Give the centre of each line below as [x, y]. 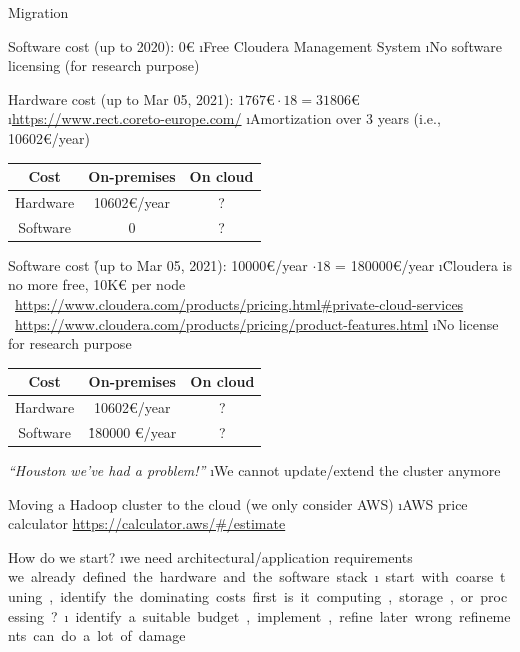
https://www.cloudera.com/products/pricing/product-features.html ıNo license [257, 323]
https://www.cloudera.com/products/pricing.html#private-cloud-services [239, 304]
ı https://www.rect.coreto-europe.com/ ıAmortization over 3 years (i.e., [224, 118]
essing [26, 615]
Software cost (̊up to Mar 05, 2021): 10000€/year [158, 264]
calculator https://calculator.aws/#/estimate [147, 523]
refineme [485, 615]
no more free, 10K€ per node [97, 284]
